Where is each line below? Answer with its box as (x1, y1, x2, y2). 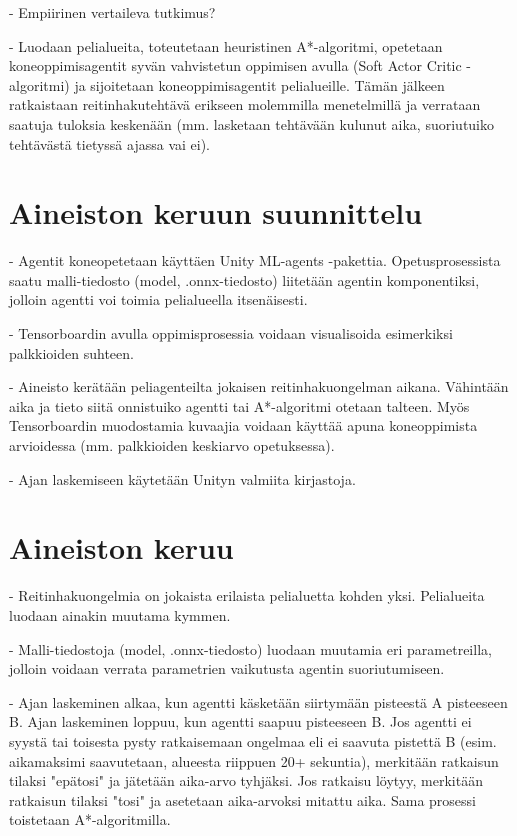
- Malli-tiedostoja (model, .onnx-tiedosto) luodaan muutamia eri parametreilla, (9, 638, 492, 659)
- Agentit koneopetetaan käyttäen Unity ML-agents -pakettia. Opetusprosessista (9, 250, 501, 271)
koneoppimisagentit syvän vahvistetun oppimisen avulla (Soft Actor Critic (9, 55, 462, 76)
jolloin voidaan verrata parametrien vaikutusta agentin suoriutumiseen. (9, 658, 445, 679)
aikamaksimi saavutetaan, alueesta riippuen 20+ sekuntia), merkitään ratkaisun (9, 750, 499, 771)
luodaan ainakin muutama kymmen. (9, 604, 231, 625)
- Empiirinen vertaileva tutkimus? (9, 2, 216, 22)
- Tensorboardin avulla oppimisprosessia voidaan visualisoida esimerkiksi (9, 323, 453, 344)
